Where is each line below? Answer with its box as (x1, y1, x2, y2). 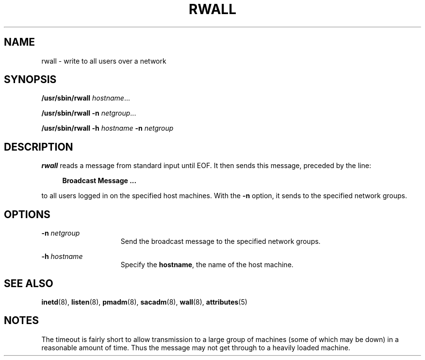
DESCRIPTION (4, 140, 73, 153)
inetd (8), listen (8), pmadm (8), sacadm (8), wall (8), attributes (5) (41, 297, 247, 306)
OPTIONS (4, 208, 50, 221)
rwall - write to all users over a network (41, 56, 166, 65)
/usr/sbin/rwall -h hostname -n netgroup (41, 124, 174, 133)
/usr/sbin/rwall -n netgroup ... (41, 109, 136, 118)
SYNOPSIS (4, 73, 57, 86)
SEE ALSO (4, 277, 53, 290)
